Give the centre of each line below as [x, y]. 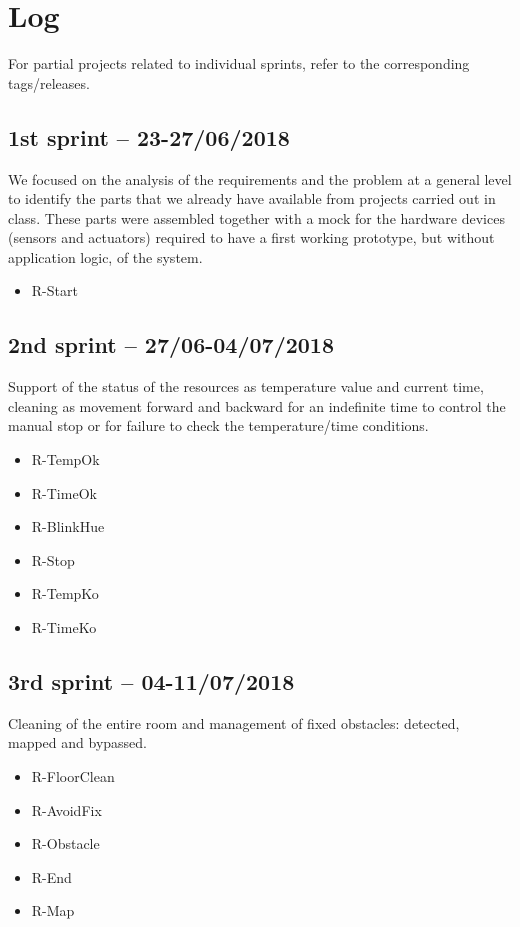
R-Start [54, 290]
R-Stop [53, 559]
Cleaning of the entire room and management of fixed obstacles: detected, [234, 722]
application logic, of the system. [105, 256]
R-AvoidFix [66, 809]
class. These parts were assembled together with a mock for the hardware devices [256, 217]
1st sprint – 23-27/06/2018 [149, 136]
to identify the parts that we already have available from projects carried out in [252, 198]
